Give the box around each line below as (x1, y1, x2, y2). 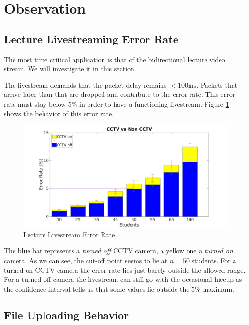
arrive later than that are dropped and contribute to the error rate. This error (4, 89, 235, 99)
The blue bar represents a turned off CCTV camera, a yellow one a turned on (4, 246, 233, 256)
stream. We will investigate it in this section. (4, 63, 136, 74)
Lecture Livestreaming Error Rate (4, 31, 178, 46)
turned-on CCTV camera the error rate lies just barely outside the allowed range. (4, 264, 246, 275)
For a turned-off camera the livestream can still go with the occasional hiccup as (4, 274, 242, 284)
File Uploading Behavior (4, 307, 129, 322)
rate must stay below (4, 98, 66, 108)
